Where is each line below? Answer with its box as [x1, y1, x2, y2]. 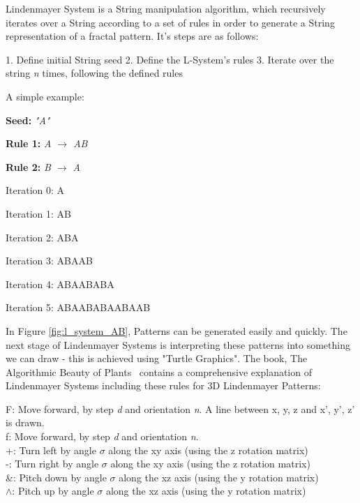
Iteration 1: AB [6, 206, 71, 220]
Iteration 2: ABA [6, 230, 79, 244]
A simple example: [6, 89, 84, 103]
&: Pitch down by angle [6, 470, 107, 484]
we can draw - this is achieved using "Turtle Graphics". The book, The [6, 351, 308, 366]
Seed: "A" [6, 112, 50, 127]
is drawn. [6, 415, 45, 430]
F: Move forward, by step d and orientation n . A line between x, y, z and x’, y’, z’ [6, 401, 355, 416]
